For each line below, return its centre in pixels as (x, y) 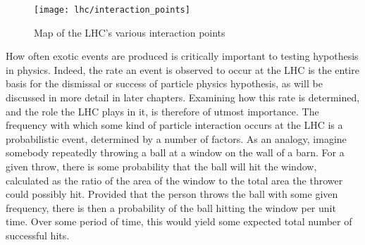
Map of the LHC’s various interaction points (130, 32)
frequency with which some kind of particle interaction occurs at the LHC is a (174, 125)
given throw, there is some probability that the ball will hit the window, (161, 166)
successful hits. (38, 235)
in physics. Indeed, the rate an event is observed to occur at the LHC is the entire (182, 69)
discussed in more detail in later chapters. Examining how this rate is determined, (183, 98)
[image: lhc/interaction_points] (112, 10)
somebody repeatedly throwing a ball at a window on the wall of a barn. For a (175, 152)
